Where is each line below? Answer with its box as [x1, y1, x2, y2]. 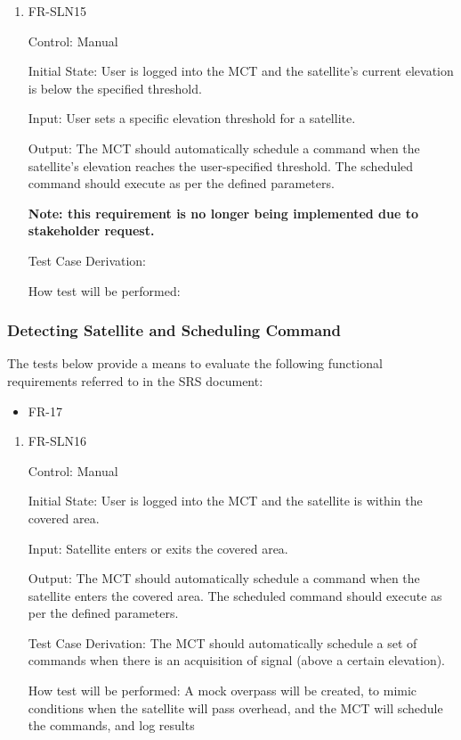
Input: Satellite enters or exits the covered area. [28, 539, 288, 557]
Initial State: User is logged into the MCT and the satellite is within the [28, 491, 423, 510]
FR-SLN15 [28, 2, 86, 20]
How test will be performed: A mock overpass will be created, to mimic [28, 681, 417, 700]
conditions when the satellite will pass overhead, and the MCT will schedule [28, 698, 443, 717]
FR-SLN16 [28, 432, 86, 450]
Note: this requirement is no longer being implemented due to [28, 203, 419, 222]
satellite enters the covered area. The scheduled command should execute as [28, 586, 442, 604]
